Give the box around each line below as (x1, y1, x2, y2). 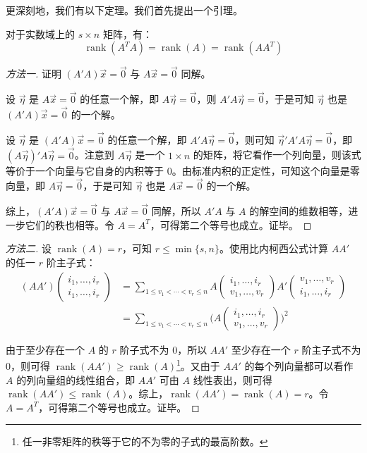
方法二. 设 (6, 241, 52, 256)
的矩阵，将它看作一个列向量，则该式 (193, 147, 361, 162)
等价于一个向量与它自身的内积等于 (6, 163, 164, 178)
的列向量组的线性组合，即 (16, 372, 136, 387)
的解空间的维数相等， (249, 204, 349, 218)
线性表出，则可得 (193, 372, 272, 387)
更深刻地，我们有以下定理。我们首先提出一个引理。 (6, 3, 243, 17)
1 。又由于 (176, 356, 220, 373)
